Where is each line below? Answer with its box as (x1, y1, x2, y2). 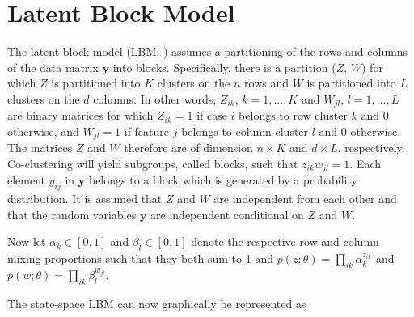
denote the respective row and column (191, 233, 379, 250)
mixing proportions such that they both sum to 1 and (7, 250, 273, 267)
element (7, 171, 46, 188)
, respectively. (337, 139, 405, 156)
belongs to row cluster (239, 107, 348, 124)
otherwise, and (7, 122, 79, 139)
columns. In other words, (93, 90, 217, 107)
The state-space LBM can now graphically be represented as (7, 294, 306, 311)
